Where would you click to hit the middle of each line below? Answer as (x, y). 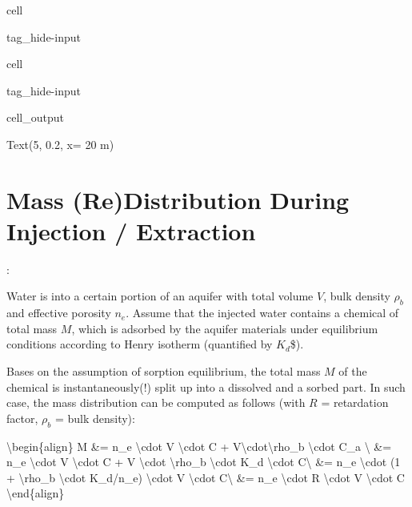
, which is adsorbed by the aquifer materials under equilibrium (225, 328)
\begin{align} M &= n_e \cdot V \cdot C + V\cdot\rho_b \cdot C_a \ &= (199, 446)
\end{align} (36, 493)
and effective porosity (59, 313)
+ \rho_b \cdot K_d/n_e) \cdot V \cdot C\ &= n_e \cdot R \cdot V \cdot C (206, 477)
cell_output (35, 117)
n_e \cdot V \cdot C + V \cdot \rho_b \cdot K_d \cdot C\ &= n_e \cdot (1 (204, 462)
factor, (22, 418)
